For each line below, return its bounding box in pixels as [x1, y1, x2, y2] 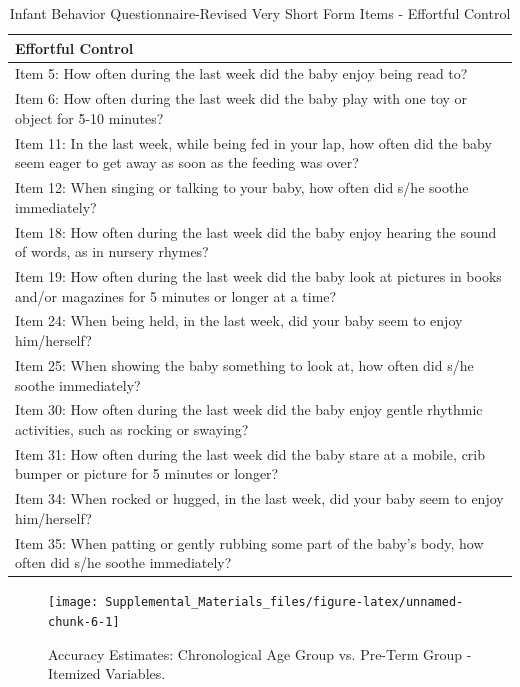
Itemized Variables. [48, 663, 166, 684]
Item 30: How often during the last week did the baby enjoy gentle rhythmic [15, 399, 483, 420]
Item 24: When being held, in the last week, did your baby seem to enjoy [15, 310, 463, 331]
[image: [48, 595, 99, 610]
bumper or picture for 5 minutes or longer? [15, 463, 279, 484]
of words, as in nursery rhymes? [15, 241, 209, 262]
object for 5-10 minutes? [15, 107, 164, 128]
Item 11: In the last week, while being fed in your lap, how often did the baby [15, 132, 492, 153]
